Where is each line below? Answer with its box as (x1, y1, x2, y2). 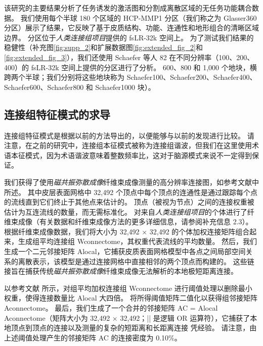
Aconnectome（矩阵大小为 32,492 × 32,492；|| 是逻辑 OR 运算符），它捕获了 (4, 312, 250, 323)
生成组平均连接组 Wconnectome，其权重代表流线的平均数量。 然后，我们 (18, 236, 257, 246)
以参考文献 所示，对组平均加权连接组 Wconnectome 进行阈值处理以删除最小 (4, 282, 252, 293)
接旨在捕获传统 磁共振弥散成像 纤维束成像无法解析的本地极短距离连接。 (4, 266, 238, 276)
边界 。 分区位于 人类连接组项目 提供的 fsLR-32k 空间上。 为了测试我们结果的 (4, 32, 254, 42)
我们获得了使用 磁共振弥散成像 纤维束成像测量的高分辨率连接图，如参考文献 (4, 176, 252, 187)
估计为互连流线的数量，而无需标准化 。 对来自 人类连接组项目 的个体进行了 (4, 206, 247, 217)
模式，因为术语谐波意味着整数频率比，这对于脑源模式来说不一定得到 (25, 150, 252, 160)
